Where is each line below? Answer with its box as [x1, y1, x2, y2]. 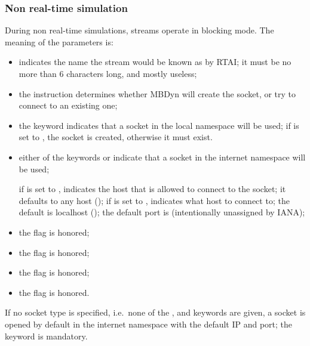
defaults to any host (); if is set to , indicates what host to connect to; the [19, 194, 290, 206]
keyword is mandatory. [5, 329, 88, 342]
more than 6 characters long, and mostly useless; [19, 67, 197, 79]
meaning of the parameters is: [5, 35, 113, 48]
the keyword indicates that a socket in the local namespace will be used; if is [19, 119, 299, 131]
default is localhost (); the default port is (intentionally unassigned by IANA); [19, 206, 305, 218]
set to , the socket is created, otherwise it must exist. [19, 131, 213, 143]
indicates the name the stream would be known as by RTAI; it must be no [19, 55, 291, 68]
